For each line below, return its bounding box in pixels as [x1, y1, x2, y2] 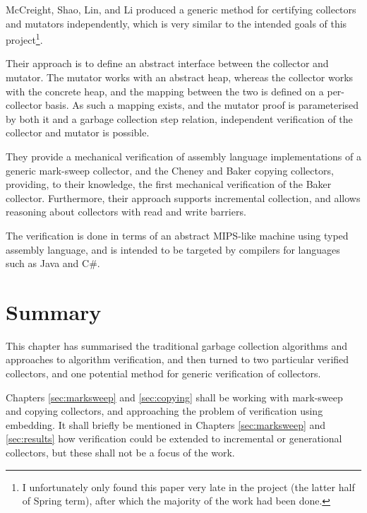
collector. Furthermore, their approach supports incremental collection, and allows [6, 190, 361, 205]
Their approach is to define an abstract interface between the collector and [6, 56, 329, 71]
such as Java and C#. [6, 256, 100, 271]
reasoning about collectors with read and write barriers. [6, 204, 246, 219]
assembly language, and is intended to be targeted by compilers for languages [6, 242, 340, 256]
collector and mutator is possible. [6, 125, 150, 140]
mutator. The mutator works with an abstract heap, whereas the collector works [6, 70, 354, 85]
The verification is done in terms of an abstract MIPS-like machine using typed [6, 228, 349, 242]
